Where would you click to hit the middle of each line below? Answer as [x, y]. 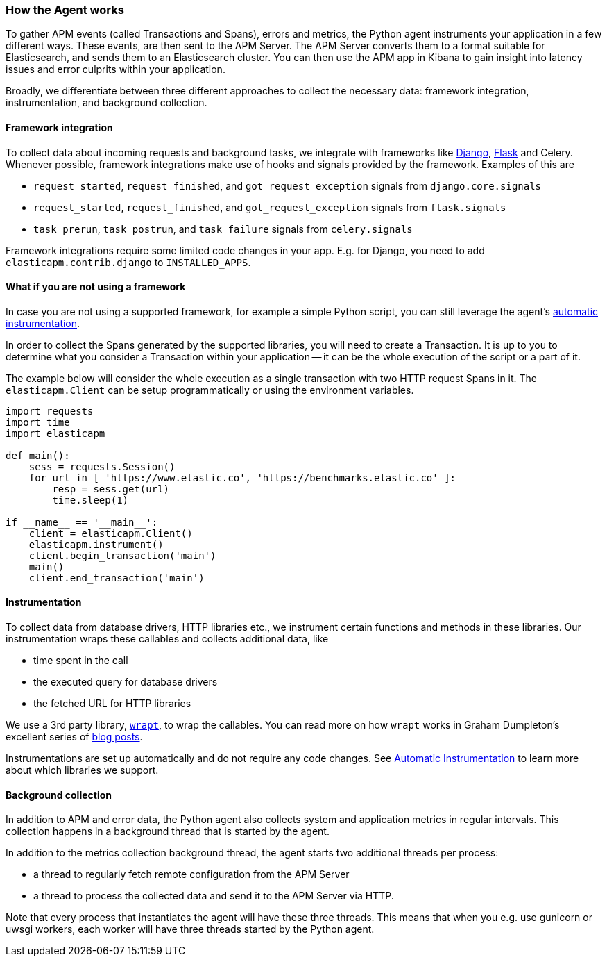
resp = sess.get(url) [111, 489]
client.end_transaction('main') [117, 578]
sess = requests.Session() [102, 466]
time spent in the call [81, 661]
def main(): [38, 455]
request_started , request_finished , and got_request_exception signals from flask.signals [270, 207]
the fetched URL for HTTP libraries [112, 704]
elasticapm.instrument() [96, 544]
